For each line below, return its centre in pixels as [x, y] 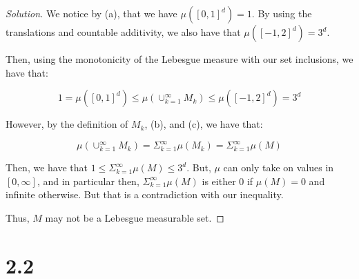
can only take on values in [279, 167]
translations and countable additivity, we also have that [123, 32]
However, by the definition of [67, 124]
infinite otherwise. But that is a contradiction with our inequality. [145, 194]
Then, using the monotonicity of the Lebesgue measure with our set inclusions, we [179, 59]
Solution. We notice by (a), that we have [91, 13]
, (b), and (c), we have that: [204, 124]
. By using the [282, 13]
